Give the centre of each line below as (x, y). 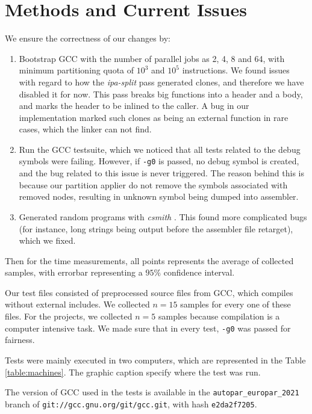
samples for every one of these (236, 304)
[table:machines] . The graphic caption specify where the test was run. (133, 372)
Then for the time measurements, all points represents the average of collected (149, 260)
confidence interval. (199, 272)
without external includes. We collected (77, 304)
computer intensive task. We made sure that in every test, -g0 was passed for (148, 328)
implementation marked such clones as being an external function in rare (154, 117)
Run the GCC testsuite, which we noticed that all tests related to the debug (160, 149)
